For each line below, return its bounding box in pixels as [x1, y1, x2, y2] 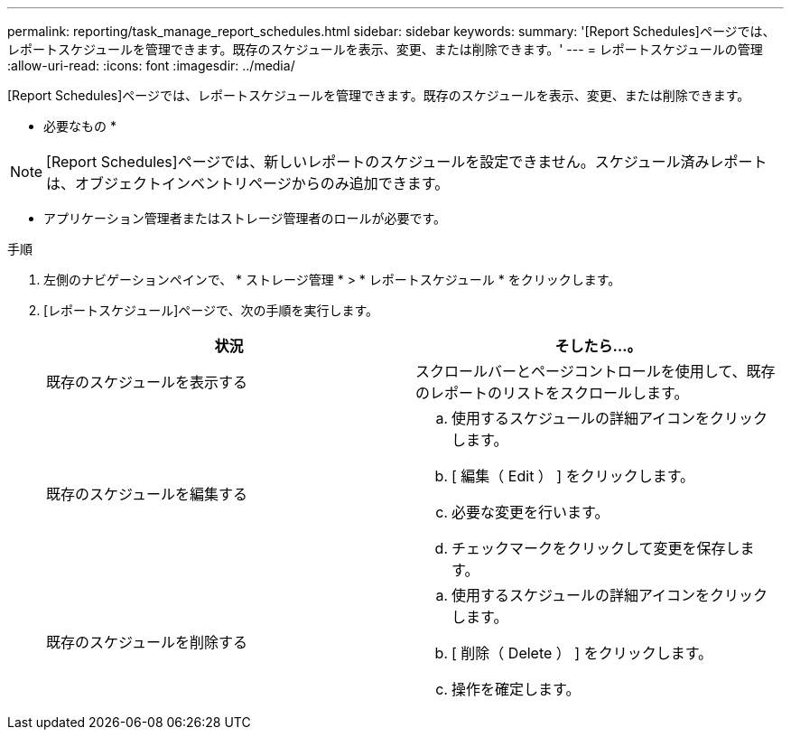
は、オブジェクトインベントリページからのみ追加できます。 [46, 174, 450, 192]
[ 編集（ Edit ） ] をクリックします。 [451, 467, 695, 485]
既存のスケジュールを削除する [46, 633, 247, 651]
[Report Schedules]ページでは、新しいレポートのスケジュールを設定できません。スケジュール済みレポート [46, 153, 768, 171]
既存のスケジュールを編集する [46, 485, 247, 503]
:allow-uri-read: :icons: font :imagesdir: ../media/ [7, 58, 295, 73]
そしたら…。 [554, 337, 642, 355]
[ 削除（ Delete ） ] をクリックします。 [451, 644, 713, 662]
